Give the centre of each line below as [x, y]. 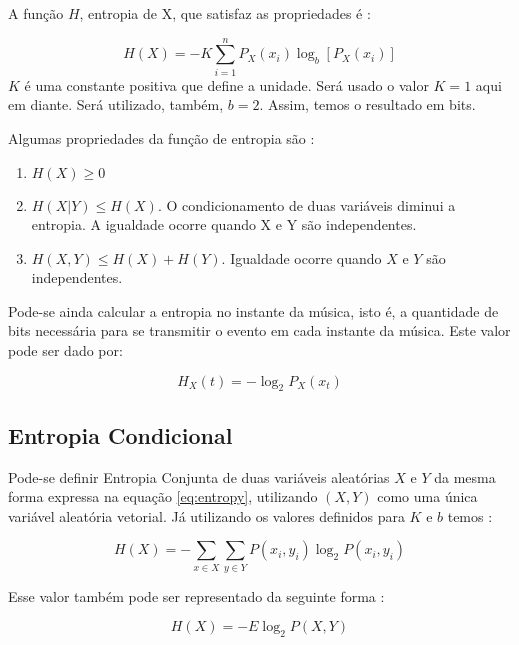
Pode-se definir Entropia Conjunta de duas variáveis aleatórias [199, 476]
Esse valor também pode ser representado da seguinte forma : [196, 595]
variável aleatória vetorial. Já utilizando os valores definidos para [206, 515]
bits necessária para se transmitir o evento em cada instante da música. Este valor [259, 330]
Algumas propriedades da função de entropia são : [161, 137]
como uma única [427, 496]
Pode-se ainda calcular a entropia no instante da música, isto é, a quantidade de [253, 310]
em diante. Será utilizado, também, [116, 104]
